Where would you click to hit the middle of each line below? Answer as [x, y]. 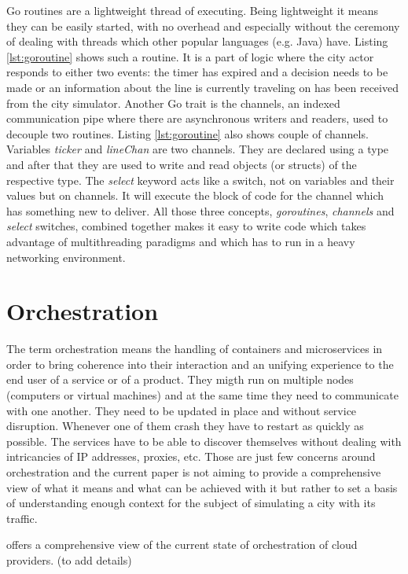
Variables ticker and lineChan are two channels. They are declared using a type [198, 149]
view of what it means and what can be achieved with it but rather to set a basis [202, 487]
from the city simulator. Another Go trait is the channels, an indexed [173, 103]
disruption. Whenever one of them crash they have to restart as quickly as [185, 426]
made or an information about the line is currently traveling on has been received [202, 87]
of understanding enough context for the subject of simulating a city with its [191, 503]
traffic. [22, 518]
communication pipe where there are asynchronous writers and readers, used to [197, 118]
